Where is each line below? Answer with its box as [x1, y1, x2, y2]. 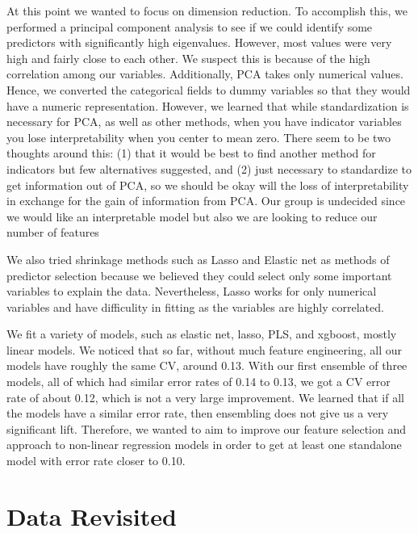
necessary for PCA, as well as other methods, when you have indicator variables [6, 113, 402, 130]
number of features [6, 224, 99, 241]
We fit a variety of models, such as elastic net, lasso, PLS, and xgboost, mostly [6, 325, 397, 342]
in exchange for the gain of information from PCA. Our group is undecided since [6, 192, 406, 209]
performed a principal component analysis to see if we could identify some [6, 18, 373, 35]
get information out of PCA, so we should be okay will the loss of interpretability [6, 176, 409, 193]
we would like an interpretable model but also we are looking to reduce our [6, 208, 378, 225]
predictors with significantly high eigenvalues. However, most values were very [6, 34, 392, 51]
